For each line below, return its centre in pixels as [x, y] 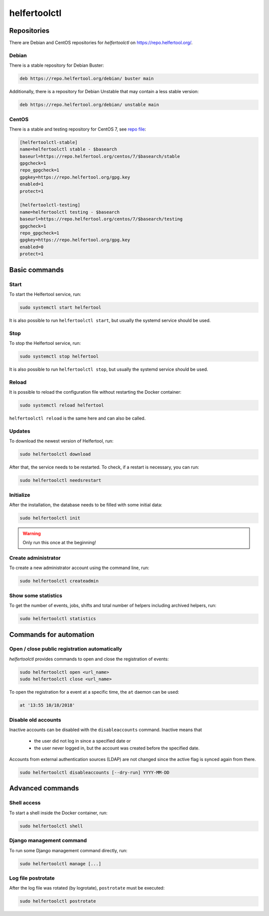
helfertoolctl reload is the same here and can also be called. [77, 418]
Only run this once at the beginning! [60, 543]
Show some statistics [36, 596]
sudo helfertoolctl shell [51, 826]
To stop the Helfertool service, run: [45, 343]
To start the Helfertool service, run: [45, 294]
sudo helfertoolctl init [50, 518]
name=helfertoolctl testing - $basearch [69, 212]
